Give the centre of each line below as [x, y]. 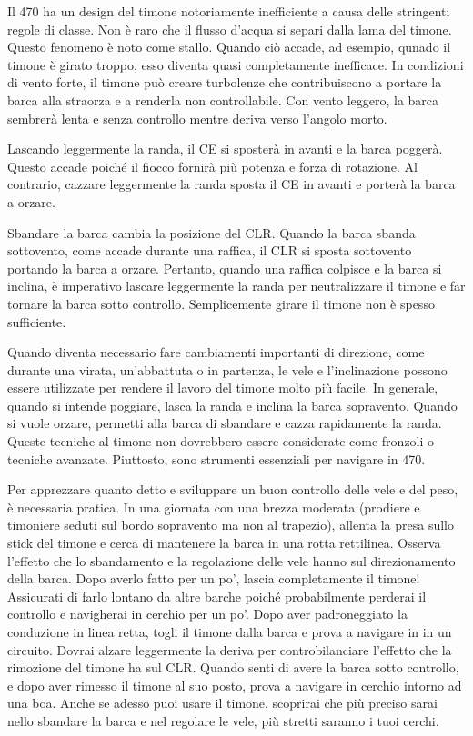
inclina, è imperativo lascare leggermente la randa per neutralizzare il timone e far [236, 286]
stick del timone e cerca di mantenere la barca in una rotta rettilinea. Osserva [224, 543]
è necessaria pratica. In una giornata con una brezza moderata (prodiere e [214, 507]
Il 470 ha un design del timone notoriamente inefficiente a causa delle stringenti [229, 11]
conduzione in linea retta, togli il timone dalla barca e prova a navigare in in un [230, 632]
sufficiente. [37, 321]
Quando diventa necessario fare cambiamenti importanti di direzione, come [216, 352]
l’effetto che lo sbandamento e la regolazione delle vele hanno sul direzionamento [231, 560]
